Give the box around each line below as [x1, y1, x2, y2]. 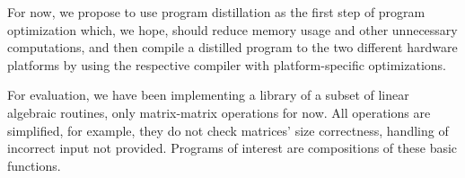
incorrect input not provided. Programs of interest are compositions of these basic [7, 138, 458, 157]
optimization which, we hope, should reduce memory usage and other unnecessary [7, 20, 458, 39]
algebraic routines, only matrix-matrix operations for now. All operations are [7, 102, 431, 121]
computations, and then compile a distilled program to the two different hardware [7, 38, 458, 57]
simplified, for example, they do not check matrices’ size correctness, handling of [7, 120, 449, 139]
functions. [7, 156, 61, 174]
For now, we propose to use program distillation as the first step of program [7, 3, 426, 21]
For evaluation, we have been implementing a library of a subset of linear [7, 85, 409, 104]
